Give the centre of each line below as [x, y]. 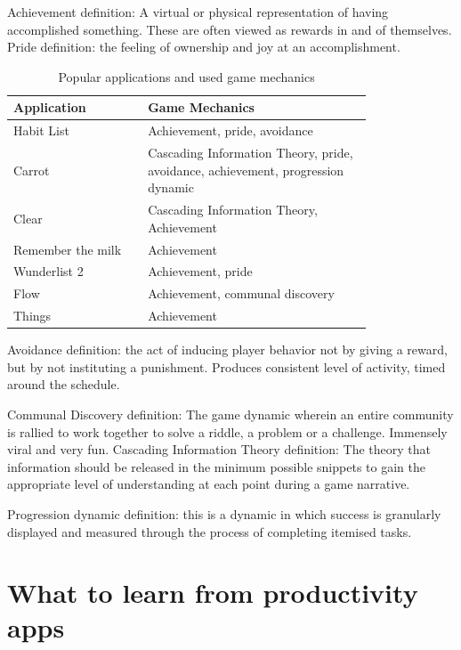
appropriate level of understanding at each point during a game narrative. [209, 484]
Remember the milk [68, 249]
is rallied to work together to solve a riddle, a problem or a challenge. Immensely [227, 431]
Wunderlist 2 [49, 271]
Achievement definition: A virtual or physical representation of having [198, 12]
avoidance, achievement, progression [246, 170]
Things [32, 316]
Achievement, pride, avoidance [230, 130]
